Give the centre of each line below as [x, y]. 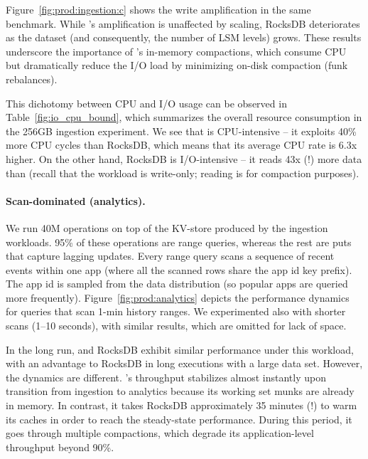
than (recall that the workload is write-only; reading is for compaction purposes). [183, 173]
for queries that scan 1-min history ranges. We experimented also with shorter [176, 311]
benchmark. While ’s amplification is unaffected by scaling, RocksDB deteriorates [183, 23]
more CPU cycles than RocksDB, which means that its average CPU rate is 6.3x [182, 145]
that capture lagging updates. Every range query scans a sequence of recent [170, 256]
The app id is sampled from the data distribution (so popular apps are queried [177, 284]
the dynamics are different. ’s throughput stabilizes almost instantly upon [166, 377]
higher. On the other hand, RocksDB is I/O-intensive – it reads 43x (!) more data [184, 158]
